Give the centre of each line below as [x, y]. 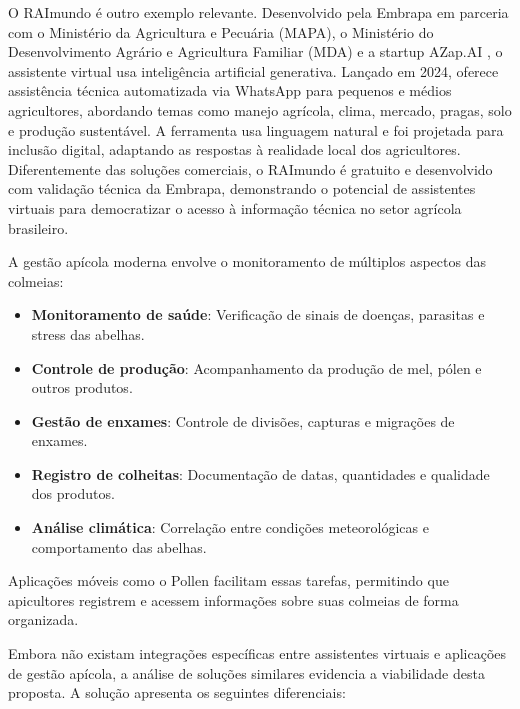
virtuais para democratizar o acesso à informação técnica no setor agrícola [235, 207]
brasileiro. [38, 227]
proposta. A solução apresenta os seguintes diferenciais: [177, 692]
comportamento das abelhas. [119, 546]
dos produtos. [73, 493]
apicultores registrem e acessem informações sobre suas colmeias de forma [233, 599]
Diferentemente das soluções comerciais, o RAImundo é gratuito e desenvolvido [250, 168]
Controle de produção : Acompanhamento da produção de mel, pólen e [256, 367]
